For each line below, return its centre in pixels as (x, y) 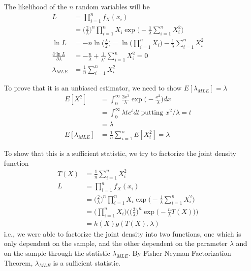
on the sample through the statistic (57, 253)
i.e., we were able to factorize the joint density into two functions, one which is (123, 233)
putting (152, 113)
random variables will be (112, 6)
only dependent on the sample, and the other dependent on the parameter (116, 243)
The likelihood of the (35, 6)
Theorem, (18, 262)
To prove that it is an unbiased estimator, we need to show (93, 88)
